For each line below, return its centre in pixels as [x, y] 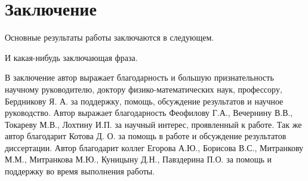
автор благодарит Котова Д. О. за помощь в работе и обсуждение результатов [146, 136]
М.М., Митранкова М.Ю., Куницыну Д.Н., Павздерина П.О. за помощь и [138, 159]
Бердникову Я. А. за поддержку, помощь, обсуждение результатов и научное [144, 101]
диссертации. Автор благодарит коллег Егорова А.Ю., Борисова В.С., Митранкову [154, 147]
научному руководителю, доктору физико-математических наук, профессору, [144, 89]
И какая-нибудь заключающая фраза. [71, 57]
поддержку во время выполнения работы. [80, 171]
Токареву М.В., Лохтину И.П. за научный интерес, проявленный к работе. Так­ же [153, 124]
